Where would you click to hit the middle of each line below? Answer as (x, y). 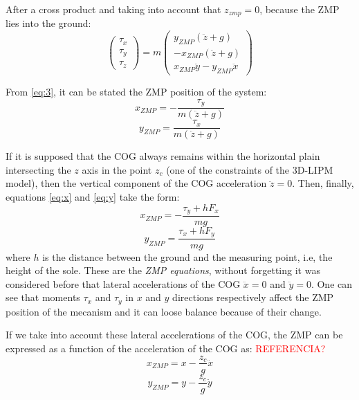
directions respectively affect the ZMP (253, 297)
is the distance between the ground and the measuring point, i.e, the (187, 256)
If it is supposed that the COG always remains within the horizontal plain (163, 156)
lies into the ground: (48, 23)
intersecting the (38, 169)
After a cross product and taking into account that (113, 9)
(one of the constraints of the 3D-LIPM (250, 169)
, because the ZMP (300, 9)
